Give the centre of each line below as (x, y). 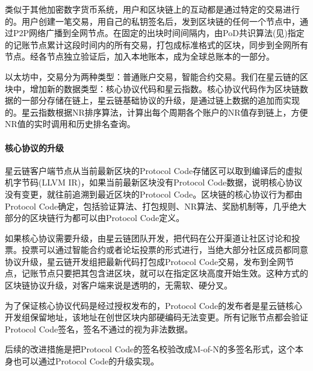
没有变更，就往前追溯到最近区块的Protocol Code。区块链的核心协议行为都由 (154, 194)
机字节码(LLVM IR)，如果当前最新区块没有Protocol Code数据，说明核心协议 (154, 182)
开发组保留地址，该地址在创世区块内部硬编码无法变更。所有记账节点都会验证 (156, 317)
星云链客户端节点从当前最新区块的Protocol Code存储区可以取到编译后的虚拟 (154, 170)
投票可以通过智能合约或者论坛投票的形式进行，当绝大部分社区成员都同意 (165, 250)
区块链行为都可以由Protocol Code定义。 (107, 218)
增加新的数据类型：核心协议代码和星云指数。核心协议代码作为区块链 (165, 88)
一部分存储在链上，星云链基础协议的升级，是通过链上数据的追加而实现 (160, 100)
